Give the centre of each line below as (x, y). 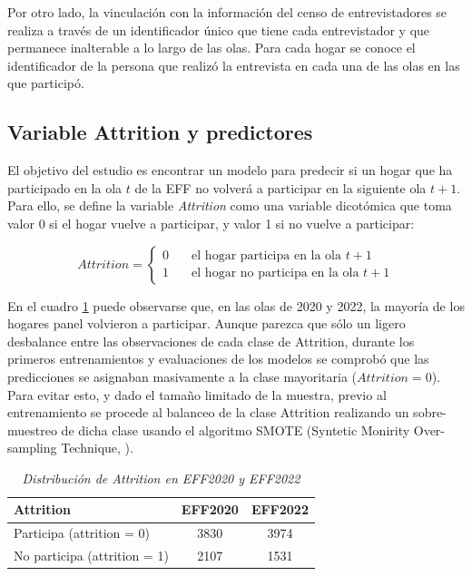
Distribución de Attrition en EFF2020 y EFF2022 (161, 478)
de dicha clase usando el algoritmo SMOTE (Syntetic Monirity (236, 430)
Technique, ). (97, 448)
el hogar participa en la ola (266, 256)
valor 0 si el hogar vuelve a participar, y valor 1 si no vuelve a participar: (211, 223)
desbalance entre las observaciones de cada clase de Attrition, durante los (211, 341)
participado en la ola (65, 187)
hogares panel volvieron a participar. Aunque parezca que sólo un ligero (206, 323)
